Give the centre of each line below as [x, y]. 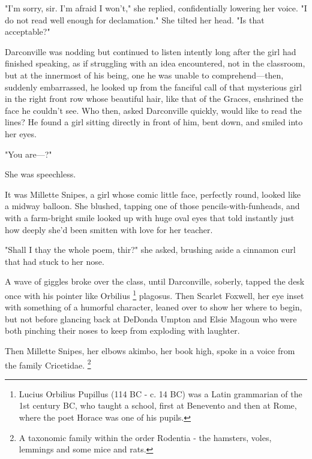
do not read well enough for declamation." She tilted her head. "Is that [135, 19]
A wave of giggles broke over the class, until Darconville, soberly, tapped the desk [155, 281]
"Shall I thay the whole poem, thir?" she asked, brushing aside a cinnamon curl [150, 250]
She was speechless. [40, 174]
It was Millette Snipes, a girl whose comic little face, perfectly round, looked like [153, 194]
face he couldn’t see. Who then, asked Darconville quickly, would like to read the [153, 110]
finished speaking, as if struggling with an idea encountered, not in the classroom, [155, 63]
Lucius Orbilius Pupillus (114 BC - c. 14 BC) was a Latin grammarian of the [160, 393]
